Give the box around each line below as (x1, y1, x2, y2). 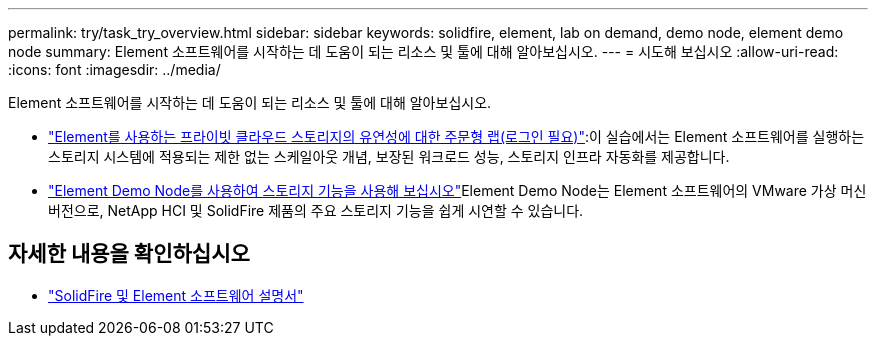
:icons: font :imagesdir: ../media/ (8, 61, 221, 78)
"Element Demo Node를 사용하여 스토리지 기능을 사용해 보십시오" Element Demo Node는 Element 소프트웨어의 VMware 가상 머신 (48, 182, 867, 199)
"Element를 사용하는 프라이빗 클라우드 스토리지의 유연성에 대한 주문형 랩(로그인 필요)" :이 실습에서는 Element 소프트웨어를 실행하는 (48, 128, 865, 145)
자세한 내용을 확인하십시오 (8, 241, 250, 267)
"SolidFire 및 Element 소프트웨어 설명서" (48, 286, 304, 304)
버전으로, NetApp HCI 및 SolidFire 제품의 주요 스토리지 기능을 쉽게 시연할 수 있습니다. (48, 202, 584, 219)
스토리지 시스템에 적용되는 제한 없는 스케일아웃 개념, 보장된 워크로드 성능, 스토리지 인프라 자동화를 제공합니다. (48, 148, 730, 165)
